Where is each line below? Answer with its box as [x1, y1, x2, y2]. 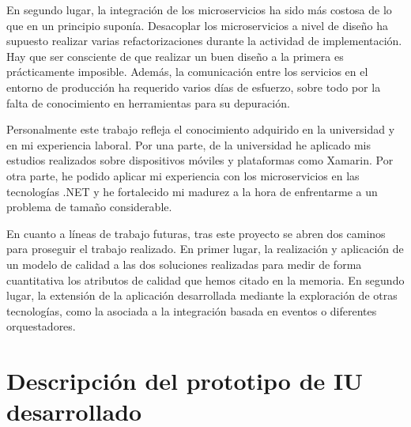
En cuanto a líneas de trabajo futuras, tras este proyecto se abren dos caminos [6, 225, 386, 241]
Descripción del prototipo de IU [6, 365, 364, 397]
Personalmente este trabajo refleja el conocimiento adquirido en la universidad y [6, 121, 395, 138]
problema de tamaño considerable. [6, 198, 172, 215]
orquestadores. [6, 318, 76, 334]
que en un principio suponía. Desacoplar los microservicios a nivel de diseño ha [6, 17, 389, 33]
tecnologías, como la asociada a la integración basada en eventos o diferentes [6, 302, 377, 319]
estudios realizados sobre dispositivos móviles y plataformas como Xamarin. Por [6, 152, 394, 168]
